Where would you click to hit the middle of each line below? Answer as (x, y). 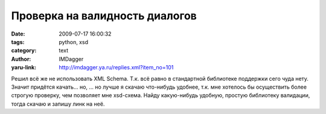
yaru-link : (24, 68)
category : (24, 51)
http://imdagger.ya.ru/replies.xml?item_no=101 (116, 68)
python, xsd (74, 42)
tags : (18, 42)
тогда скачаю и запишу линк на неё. (58, 104)
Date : (18, 34)
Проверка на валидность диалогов (104, 16)
